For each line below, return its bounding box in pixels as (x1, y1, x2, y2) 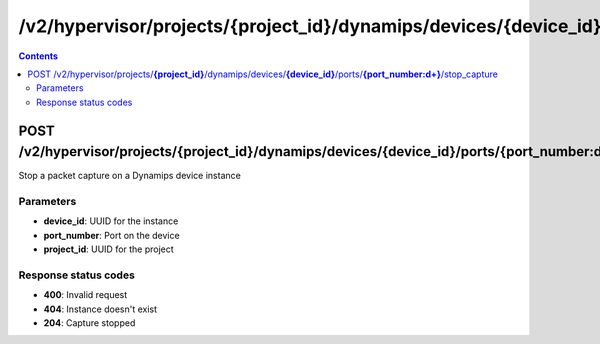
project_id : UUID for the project (43, 243, 174, 255)
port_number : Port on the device (43, 229, 180, 241)
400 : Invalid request (43, 289, 128, 301)
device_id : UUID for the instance (43, 215, 179, 227)
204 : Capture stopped (43, 317, 136, 329)
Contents (18, 50, 59, 62)
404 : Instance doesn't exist (43, 303, 158, 315)
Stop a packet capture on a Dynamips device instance (18, 170, 242, 182)
